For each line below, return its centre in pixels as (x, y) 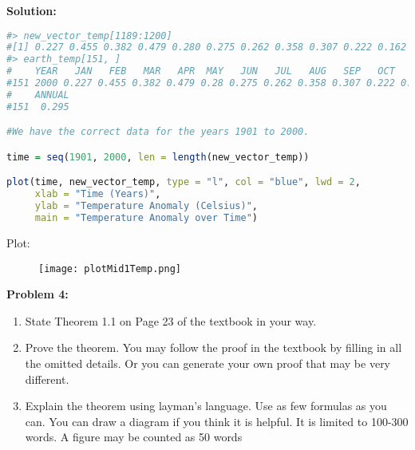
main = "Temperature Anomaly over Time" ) (146, 218)
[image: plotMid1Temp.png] (110, 268)
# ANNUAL (38, 95)
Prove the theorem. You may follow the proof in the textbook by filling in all (213, 347)
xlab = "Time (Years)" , (98, 194)
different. (47, 379)
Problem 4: (38, 294)
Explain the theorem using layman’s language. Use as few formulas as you (206, 406)
